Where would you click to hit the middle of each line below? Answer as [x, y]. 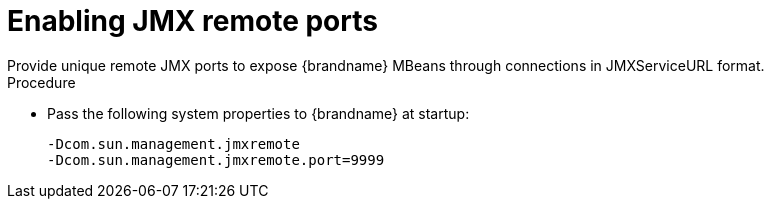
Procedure [41, 82]
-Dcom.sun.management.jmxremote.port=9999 [216, 159]
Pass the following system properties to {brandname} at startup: [258, 113]
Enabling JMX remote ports [192, 21]
